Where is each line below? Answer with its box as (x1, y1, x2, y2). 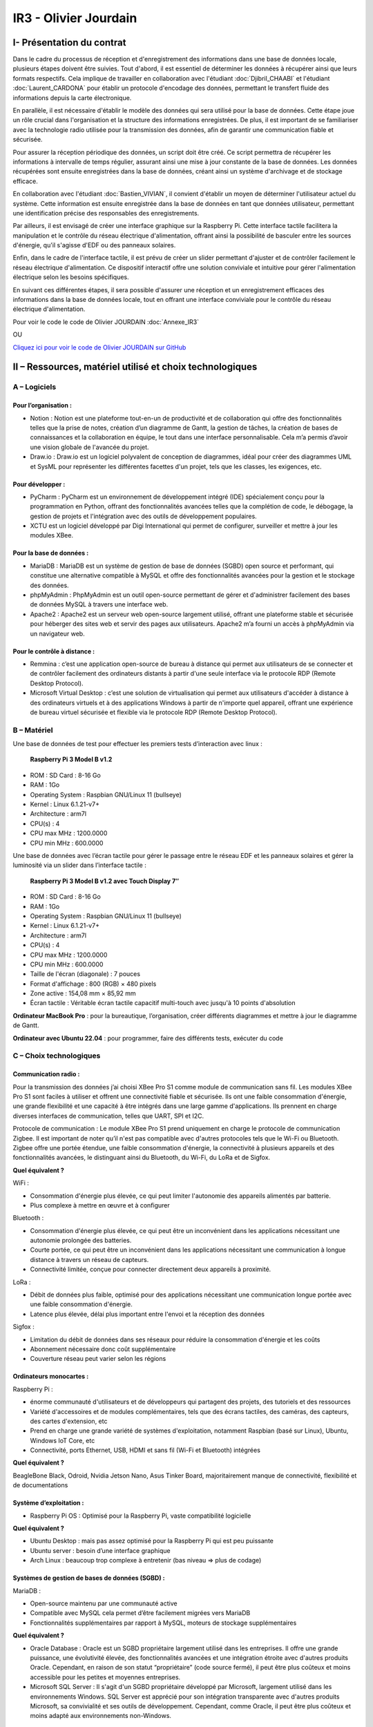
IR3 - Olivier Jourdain (12, 10, 137, 26)
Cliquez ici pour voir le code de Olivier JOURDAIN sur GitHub (12, 343, 186, 352)
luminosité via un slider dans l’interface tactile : (12, 861, 146, 870)
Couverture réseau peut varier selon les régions (30, 1355, 166, 1363)
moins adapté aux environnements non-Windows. (30, 1712, 172, 1720)
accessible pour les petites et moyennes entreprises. (30, 1672, 181, 1681)
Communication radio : (12, 1070, 80, 1078)
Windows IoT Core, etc (30, 1436, 95, 1444)
